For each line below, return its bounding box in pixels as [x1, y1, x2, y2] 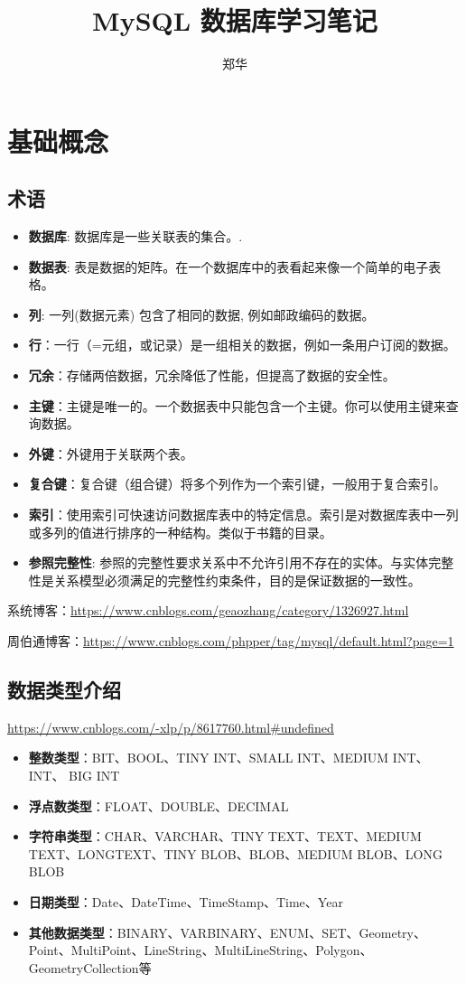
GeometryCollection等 [28, 958, 152, 977]
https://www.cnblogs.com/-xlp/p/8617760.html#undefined [7, 717, 334, 736]
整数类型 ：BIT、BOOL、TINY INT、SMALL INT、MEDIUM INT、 [28, 748, 429, 767]
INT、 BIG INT [28, 766, 120, 784]
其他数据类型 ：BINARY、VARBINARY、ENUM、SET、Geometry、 [28, 922, 426, 941]
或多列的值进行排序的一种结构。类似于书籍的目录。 [28, 522, 332, 541]
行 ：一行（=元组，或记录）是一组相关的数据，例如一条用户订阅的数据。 [28, 335, 456, 354]
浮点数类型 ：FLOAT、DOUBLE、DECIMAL [28, 796, 289, 815]
